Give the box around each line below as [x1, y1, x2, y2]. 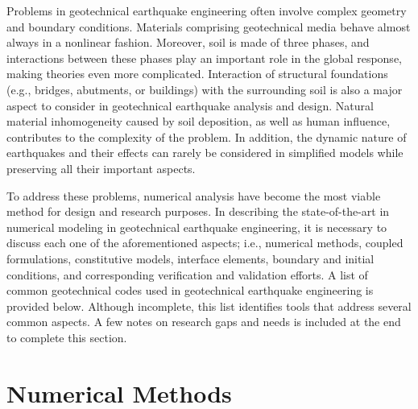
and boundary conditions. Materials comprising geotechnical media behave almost [6, 18, 411, 35]
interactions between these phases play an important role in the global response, [6, 49, 402, 66]
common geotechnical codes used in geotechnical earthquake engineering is [6, 282, 374, 299]
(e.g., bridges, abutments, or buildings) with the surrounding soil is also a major [6, 81, 403, 97]
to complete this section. [6, 328, 127, 345]
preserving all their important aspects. [6, 159, 196, 176]
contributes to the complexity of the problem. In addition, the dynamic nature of [6, 128, 407, 145]
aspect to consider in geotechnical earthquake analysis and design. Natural [6, 97, 374, 114]
